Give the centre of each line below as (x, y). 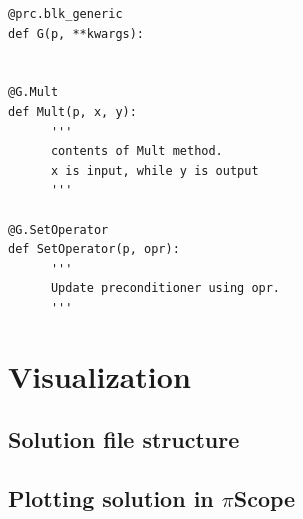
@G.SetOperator (58, 229)
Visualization (99, 375)
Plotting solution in (111, 498)
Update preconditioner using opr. (165, 288)
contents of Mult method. (136, 151)
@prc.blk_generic (65, 14)
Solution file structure (124, 439)
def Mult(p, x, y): (72, 111)
